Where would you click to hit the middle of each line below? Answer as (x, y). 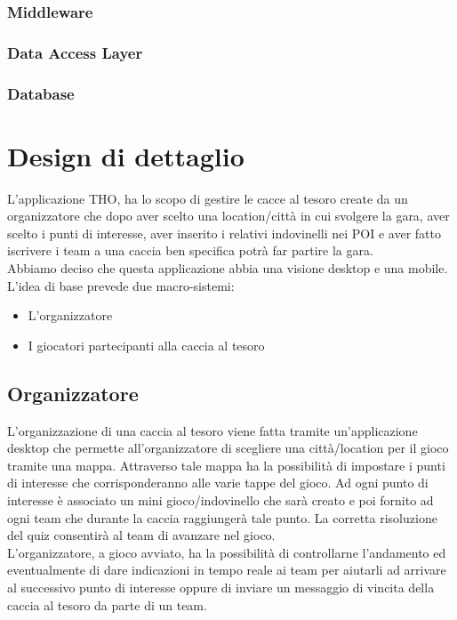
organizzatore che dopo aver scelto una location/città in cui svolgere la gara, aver (228, 216)
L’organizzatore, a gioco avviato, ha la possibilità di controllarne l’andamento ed (227, 552)
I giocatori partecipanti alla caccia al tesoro (146, 345)
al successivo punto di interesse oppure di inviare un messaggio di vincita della (221, 587)
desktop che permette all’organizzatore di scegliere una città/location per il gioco (228, 448)
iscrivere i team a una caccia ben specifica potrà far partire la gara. (190, 250)
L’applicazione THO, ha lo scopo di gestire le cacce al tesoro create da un (208, 198)
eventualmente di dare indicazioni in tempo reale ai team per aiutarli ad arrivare (227, 570)
